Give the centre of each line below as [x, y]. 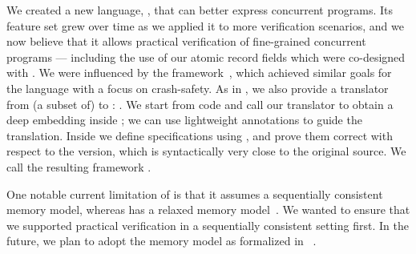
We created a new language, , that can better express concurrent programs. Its [200, 10]
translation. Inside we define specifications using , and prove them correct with [200, 135]
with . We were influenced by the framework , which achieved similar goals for [199, 73]
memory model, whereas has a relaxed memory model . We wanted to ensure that [208, 210]
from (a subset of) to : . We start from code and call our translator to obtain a [200, 104]
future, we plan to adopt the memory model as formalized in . [162, 241]
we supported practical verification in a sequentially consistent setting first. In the [208, 225]
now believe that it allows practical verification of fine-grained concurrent [186, 41]
